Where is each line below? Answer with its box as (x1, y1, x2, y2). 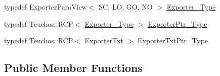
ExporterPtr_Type (148, 18, 207, 29)
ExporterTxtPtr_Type (138, 35, 208, 46)
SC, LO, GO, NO (99, 2, 153, 12)
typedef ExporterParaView (4, 2, 87, 12)
